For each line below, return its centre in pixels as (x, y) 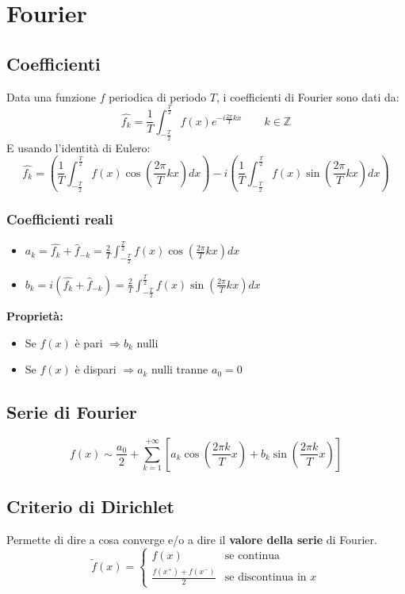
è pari (89, 342)
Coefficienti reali (60, 218)
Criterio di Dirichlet (90, 506)
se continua (252, 556)
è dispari (96, 369)
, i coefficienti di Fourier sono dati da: (308, 96)
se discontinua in (266, 578)
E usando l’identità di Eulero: (78, 147)
